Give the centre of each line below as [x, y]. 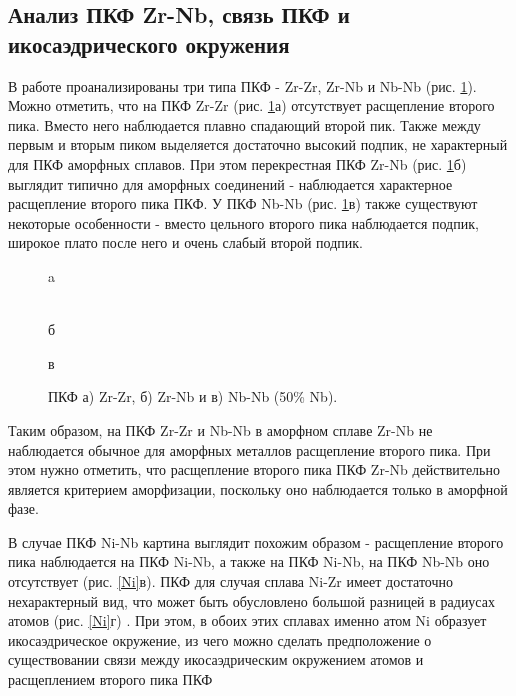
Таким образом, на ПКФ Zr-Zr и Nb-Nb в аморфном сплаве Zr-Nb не [220, 429]
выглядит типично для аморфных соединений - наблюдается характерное [230, 183]
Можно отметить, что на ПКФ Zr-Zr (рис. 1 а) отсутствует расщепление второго [251, 105]
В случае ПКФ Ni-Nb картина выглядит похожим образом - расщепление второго [256, 541]
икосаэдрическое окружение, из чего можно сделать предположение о [220, 639]
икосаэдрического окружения [149, 43]
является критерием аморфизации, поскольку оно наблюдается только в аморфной [258, 488]
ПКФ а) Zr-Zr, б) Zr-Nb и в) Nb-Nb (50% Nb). [193, 396]
